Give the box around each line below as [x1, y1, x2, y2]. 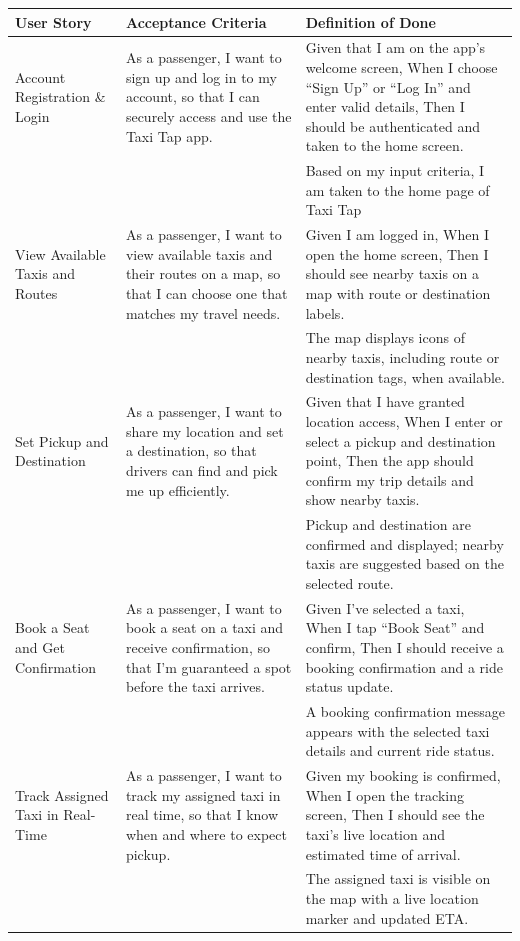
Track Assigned [15, 784, 109, 805]
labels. [305, 302, 345, 323]
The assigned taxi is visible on [305, 868, 491, 889]
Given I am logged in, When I [305, 224, 489, 245]
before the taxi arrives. [125, 676, 265, 697]
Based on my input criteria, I [305, 160, 485, 181]
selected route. [305, 573, 394, 594]
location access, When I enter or [305, 411, 503, 432]
